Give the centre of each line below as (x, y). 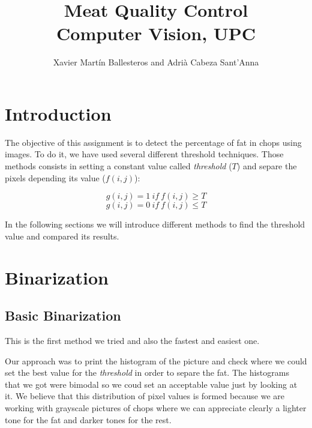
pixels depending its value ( (55, 177)
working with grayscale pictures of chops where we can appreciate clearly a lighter (156, 407)
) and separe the (267, 166)
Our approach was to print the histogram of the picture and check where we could (156, 360)
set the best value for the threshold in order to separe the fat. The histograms (147, 372)
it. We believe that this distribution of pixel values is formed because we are (145, 396)
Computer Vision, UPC (156, 33)
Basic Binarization (63, 315)
